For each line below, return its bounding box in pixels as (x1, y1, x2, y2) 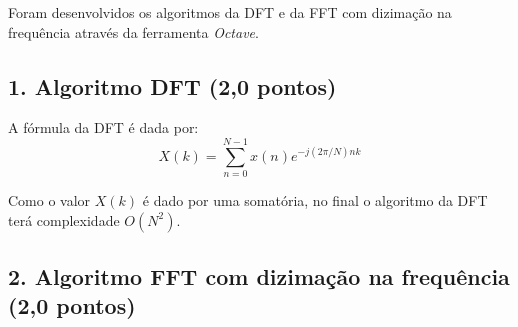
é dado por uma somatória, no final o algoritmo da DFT (142, 190, 488, 211)
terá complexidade (8, 209, 120, 230)
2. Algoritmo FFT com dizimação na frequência (8, 261, 510, 292)
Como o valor (8, 190, 91, 211)
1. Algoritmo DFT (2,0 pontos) (8, 70, 337, 101)
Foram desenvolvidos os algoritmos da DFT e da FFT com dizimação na (8, 2, 452, 22)
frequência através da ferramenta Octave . (8, 21, 259, 42)
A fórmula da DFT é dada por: (8, 117, 199, 138)
